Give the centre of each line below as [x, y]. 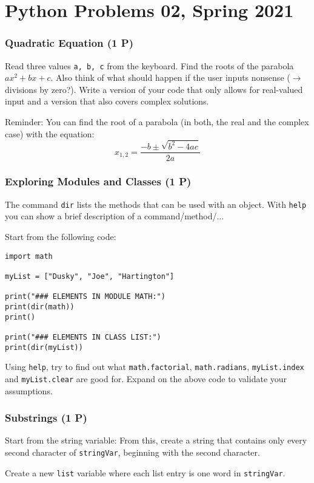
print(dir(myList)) [44, 347]
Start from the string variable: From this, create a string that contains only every [156, 440]
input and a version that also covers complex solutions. [107, 101]
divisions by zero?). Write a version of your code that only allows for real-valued [154, 89]
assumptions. [29, 390]
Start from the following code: [61, 237]
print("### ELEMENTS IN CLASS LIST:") [83, 337]
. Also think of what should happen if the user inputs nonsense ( [170, 77]
